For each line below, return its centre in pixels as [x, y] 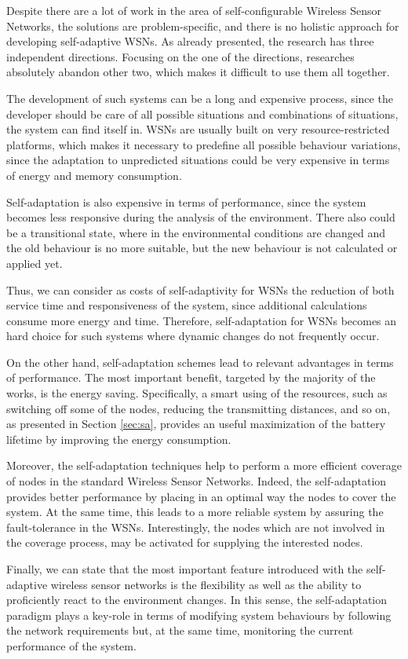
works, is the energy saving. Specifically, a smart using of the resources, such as [197, 393]
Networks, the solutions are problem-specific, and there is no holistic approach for [203, 26]
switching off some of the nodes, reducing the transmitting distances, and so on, [199, 408]
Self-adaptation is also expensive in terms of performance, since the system [186, 201]
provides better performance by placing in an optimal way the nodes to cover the [201, 496]
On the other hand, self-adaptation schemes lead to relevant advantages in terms [200, 362]
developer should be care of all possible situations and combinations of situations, [202, 113]
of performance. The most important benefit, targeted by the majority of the [191, 377]
